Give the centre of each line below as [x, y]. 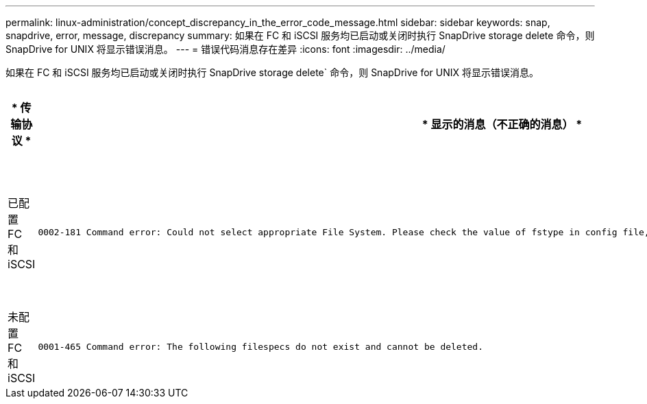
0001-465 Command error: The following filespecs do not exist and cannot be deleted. [261, 346]
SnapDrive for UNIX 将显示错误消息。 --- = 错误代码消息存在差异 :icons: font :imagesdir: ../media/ [225, 49]
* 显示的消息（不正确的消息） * [502, 124]
